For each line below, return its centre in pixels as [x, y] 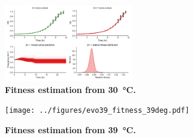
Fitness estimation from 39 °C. [70, 129]
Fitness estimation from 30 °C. [70, 89]
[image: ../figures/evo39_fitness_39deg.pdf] [97, 111]
